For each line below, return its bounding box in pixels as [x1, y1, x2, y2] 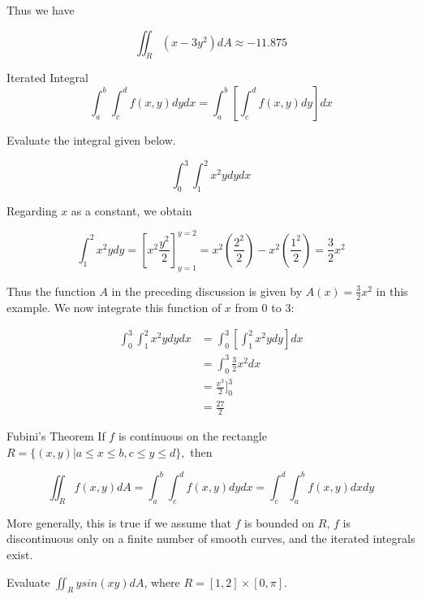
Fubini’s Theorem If [6, 428, 105, 445]
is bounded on [244, 514, 315, 531]
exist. [6, 545, 33, 562]
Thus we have [6, 2, 75, 18]
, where [144, 573, 180, 590]
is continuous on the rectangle [118, 428, 267, 445]
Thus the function [6, 282, 96, 299]
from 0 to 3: [235, 298, 295, 315]
